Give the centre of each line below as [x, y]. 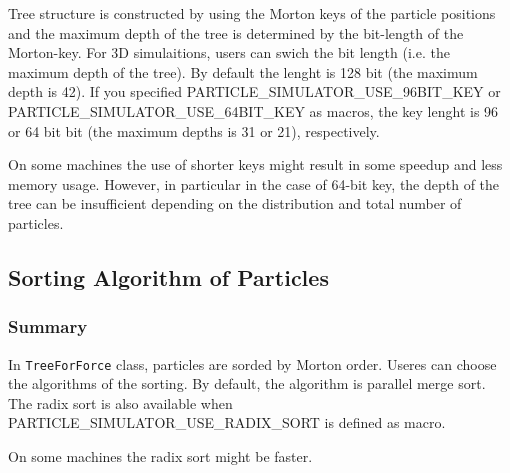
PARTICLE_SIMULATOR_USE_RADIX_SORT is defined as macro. [227, 422]
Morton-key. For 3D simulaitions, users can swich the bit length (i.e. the [229, 52]
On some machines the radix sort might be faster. [160, 455]
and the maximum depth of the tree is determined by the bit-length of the [236, 32]
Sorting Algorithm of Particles [168, 276]
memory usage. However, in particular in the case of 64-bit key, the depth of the [254, 183]
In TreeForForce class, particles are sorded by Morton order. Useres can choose [252, 363]
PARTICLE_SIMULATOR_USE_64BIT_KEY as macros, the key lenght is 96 [253, 110]
